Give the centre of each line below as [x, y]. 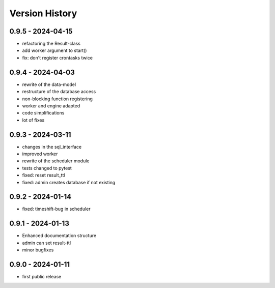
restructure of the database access [59, 92]
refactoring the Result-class [51, 44]
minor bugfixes [38, 250]
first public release [42, 277]
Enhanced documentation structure [59, 236]
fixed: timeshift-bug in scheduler [56, 209]
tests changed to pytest [47, 168]
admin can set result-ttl [47, 243]
